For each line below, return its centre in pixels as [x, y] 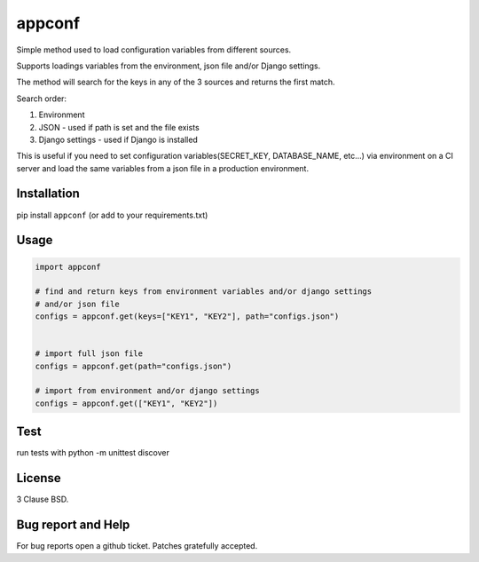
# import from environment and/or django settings [148, 391]
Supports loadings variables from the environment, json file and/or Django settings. [169, 66]
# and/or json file [77, 304]
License [39, 478]
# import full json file [89, 354]
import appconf [68, 267]
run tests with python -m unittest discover [93, 453]
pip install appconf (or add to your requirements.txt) [112, 215]
